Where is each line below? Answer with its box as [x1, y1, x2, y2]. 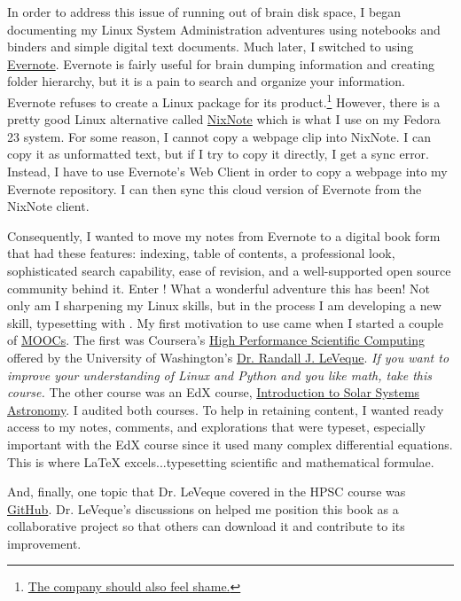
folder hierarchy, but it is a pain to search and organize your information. [7, 72, 405, 90]
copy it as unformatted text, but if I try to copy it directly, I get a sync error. [7, 144, 429, 163]
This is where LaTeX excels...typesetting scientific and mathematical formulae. [7, 452, 434, 471]
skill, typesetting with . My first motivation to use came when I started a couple [7, 313, 443, 332]
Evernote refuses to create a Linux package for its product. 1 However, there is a [7, 90, 441, 111]
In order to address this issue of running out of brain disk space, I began [7, 3, 402, 20]
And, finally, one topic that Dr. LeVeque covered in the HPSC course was [7, 482, 406, 501]
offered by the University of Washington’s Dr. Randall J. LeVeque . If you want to [7, 347, 449, 366]
